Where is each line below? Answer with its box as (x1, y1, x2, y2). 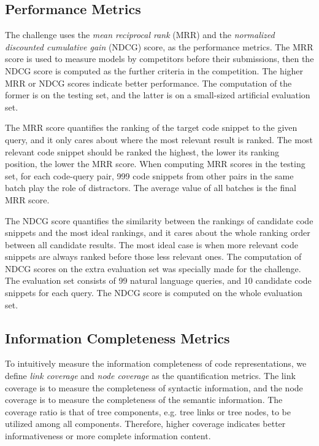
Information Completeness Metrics (5, 328, 230, 347)
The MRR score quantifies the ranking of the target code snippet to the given (5, 121, 298, 134)
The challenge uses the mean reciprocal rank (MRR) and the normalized (5, 28, 275, 41)
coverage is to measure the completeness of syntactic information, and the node (5, 381, 303, 394)
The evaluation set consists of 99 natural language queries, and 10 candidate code (5, 274, 312, 287)
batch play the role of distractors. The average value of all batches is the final (5, 181, 296, 194)
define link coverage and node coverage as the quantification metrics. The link (5, 369, 296, 382)
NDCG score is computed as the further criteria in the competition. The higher (5, 64, 304, 77)
